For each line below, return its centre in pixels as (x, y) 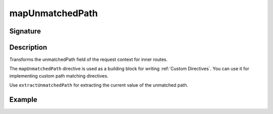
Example (23, 100)
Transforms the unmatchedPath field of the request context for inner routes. (88, 60)
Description (28, 47)
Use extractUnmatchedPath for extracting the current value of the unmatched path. (99, 85)
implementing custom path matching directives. (59, 75)
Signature (25, 31)
